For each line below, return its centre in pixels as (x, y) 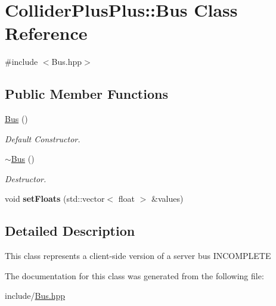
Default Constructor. (43, 138)
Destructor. (26, 178)
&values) (167, 199)
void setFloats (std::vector (55, 199)
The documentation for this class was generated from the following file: (134, 275)
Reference (46, 33)
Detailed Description (70, 231)
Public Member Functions (86, 94)
